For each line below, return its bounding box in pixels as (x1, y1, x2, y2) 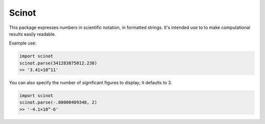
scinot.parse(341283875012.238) (19, 60, 98, 66)
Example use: (9, 40, 37, 46)
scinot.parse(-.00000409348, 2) (19, 99, 98, 105)
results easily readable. (9, 31, 56, 37)
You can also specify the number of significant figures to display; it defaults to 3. (9, 80, 172, 86)
